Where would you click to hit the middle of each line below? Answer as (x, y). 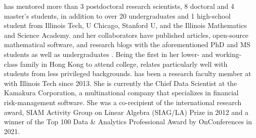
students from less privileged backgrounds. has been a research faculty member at (128, 73)
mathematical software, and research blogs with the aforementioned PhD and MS (127, 44)
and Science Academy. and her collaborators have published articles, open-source (126, 35)
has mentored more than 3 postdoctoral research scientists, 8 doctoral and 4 (119, 6)
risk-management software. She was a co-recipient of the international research (123, 102)
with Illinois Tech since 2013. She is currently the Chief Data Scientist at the (121, 83)
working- (228, 54)
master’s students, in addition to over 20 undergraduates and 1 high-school (117, 15)
